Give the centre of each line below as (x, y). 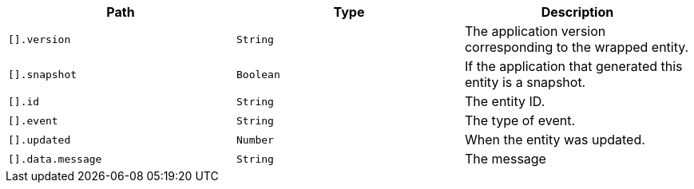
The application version (535, 31)
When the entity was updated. (555, 140)
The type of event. (520, 120)
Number (255, 140)
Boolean (258, 74)
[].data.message (55, 159)
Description (577, 12)
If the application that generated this (573, 66)
